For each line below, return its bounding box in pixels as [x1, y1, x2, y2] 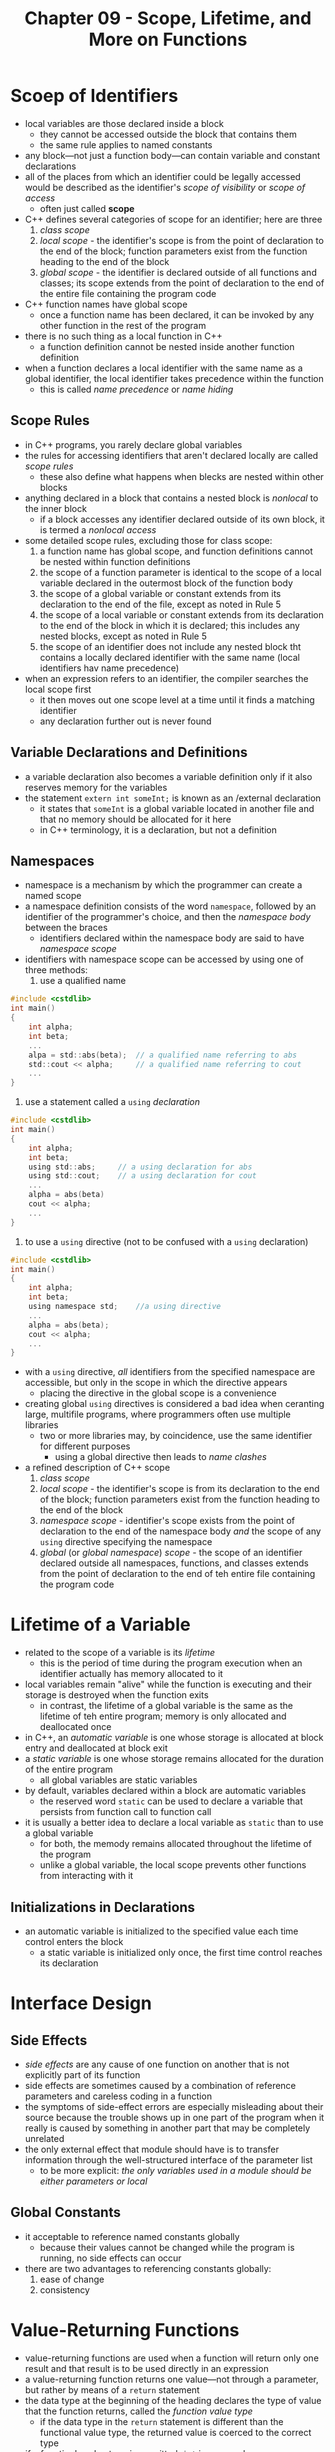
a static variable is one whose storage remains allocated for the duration [24, 1753, 325, 1765]
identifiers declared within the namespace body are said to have [39, 932, 305, 944]
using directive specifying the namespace [39, 1536, 213, 1548]
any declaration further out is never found [39, 715, 212, 727]
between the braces [24, 922, 108, 934]
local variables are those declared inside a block [24, 117, 225, 129]
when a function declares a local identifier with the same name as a [24, 362, 303, 374]
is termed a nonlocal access [39, 523, 157, 536]
